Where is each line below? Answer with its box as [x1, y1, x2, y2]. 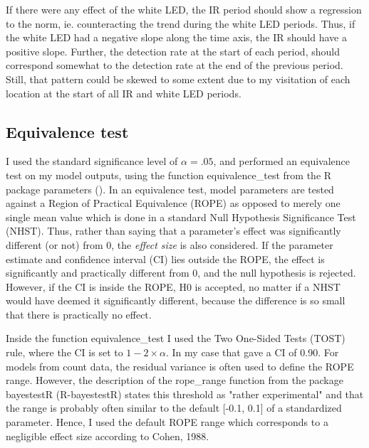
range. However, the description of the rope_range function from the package [6, 373, 343, 388]
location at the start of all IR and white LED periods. [6, 85, 241, 100]
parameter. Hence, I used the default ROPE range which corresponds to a [6, 415, 328, 430]
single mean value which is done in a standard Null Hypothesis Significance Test [6, 209, 356, 224]
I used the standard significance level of [6, 154, 178, 169]
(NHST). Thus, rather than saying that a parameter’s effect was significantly [6, 223, 341, 238]
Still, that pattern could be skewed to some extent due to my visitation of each [6, 71, 350, 86]
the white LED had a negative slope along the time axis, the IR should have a [6, 30, 347, 45]
